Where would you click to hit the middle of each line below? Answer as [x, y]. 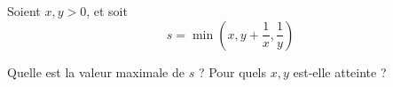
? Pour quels [232, 71]
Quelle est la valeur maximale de [96, 71]
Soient [24, 11]
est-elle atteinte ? [340, 71]
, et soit [107, 11]
